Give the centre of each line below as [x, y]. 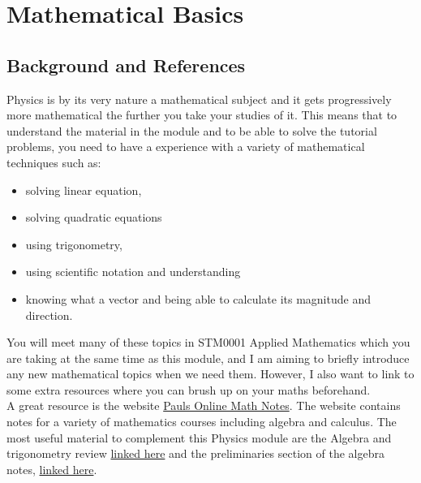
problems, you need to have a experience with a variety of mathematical [186, 147]
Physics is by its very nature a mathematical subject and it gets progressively [199, 99]
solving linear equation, [84, 190]
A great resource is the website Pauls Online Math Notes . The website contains [204, 405]
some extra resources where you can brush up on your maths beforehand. [189, 389]
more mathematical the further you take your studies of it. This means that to [202, 115]
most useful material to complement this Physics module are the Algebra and [199, 437]
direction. [49, 315]
